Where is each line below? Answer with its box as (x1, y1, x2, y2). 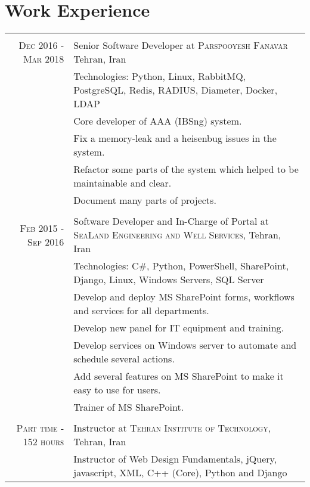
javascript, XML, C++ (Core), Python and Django (73, 466, 287, 480)
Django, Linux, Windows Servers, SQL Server (73, 272, 264, 287)
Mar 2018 (23, 52, 64, 66)
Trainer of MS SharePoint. (73, 400, 184, 414)
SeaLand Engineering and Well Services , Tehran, (73, 228, 281, 242)
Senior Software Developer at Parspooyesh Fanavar (73, 38, 288, 52)
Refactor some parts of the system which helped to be (73, 162, 299, 176)
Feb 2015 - (20, 221, 64, 235)
